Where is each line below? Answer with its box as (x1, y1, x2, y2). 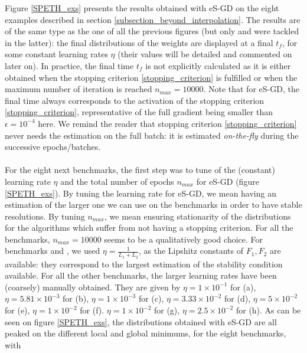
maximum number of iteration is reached (5, 83, 152, 95)
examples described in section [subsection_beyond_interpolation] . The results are (5, 13, 301, 25)
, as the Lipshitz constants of (138, 244, 244, 257)
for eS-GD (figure (196, 175, 259, 187)
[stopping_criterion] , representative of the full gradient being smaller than (5, 106, 273, 118)
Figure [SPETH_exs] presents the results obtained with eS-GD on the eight (5, 2, 279, 14)
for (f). (80, 304, 104, 316)
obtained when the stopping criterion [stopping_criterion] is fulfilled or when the (5, 71, 298, 83)
